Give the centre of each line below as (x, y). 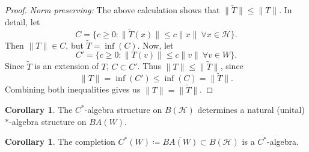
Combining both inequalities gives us (73, 89)
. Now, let (155, 45)
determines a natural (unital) (251, 110)
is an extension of (67, 66)
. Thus (149, 66)
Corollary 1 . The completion (60, 141)
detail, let (23, 21)
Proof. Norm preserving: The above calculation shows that (112, 10)
